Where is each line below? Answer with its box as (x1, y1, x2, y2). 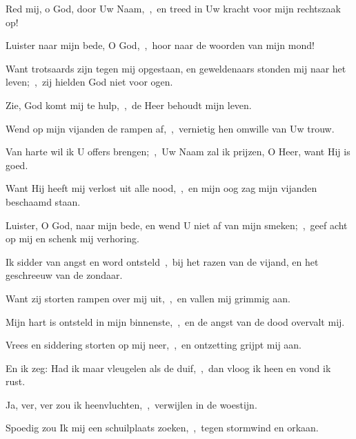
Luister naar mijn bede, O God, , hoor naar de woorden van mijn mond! (6, 38, 315, 52)
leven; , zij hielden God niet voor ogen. (6, 75, 173, 89)
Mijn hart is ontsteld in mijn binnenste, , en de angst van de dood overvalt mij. (6, 314, 345, 329)
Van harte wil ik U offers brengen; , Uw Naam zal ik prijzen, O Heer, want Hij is (6, 144, 350, 159)
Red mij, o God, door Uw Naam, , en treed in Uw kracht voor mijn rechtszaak (6, 1, 341, 15)
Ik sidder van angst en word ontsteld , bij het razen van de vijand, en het (6, 254, 319, 269)
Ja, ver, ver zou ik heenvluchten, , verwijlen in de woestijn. (6, 397, 257, 411)
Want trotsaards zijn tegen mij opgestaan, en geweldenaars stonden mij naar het (6, 61, 346, 75)
